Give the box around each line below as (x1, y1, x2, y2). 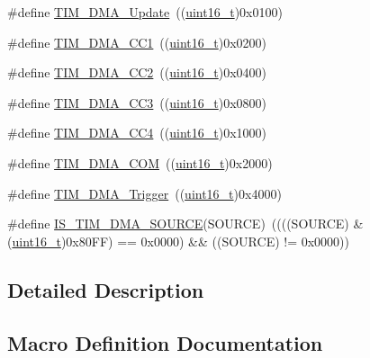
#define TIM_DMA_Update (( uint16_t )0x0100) (7, 3, 283, 21)
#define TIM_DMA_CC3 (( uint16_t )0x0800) (7, 93, 267, 112)
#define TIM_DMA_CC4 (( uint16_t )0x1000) (7, 123, 267, 142)
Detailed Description (7, 275, 204, 303)
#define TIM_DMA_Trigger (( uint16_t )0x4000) (7, 183, 282, 202)
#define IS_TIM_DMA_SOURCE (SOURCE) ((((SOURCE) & (7, 214, 364, 233)
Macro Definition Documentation (7, 328, 323, 356)
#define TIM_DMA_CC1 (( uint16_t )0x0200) (7, 32, 267, 51)
